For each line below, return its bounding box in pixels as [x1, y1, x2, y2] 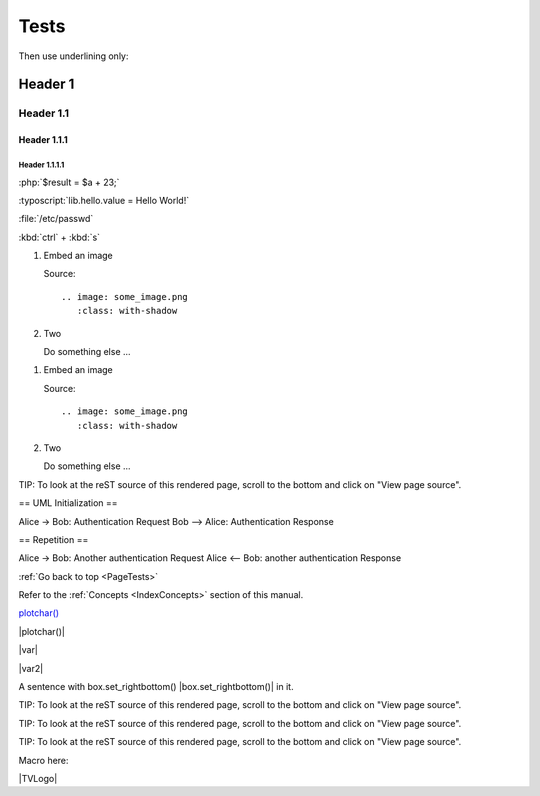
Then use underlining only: [18, 50, 129, 62]
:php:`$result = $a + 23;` [18, 176, 120, 188]
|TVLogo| [18, 773, 58, 784]
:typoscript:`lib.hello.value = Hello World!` [18, 194, 190, 206]
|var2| [18, 662, 44, 674]
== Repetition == [18, 533, 89, 545]
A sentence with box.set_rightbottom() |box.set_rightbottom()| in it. [18, 681, 294, 693]
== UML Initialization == [18, 497, 119, 509]
